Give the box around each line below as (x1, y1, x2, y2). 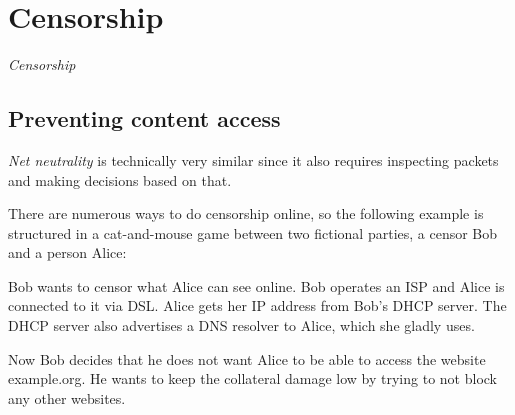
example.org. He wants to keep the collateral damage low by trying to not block (8, 368, 497, 389)
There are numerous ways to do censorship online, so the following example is (8, 203, 484, 224)
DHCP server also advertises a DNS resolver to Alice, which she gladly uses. (8, 315, 475, 336)
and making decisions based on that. (8, 169, 232, 190)
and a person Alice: (8, 242, 127, 263)
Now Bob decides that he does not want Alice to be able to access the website (8, 348, 486, 369)
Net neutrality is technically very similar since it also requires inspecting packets (8, 149, 499, 170)
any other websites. (8, 387, 126, 408)
